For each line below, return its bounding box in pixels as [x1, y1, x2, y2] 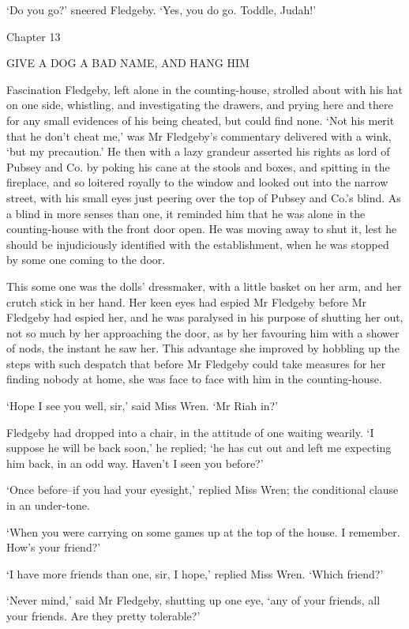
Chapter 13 [6, 28, 61, 44]
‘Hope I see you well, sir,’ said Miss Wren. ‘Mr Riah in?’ [6, 397, 279, 414]
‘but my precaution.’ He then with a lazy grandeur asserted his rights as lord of [6, 143, 390, 160]
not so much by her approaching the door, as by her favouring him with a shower [6, 324, 400, 341]
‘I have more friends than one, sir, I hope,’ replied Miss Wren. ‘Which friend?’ [6, 565, 384, 582]
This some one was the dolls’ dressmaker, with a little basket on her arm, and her [6, 277, 402, 294]
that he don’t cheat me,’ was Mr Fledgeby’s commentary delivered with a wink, [6, 127, 392, 144]
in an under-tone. [6, 497, 90, 514]
